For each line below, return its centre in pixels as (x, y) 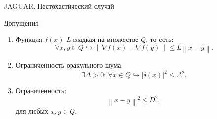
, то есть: (160, 39)
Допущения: (22, 22)
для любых (32, 110)
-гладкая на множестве (105, 39)
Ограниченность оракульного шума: (69, 65)
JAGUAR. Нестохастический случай (59, 6)
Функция (29, 39)
